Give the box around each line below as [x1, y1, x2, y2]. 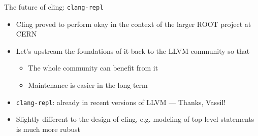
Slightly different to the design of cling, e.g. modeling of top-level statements [16, 114, 254, 124]
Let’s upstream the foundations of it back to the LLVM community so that [16, 45, 250, 56]
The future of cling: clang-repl [4, 2, 104, 12]
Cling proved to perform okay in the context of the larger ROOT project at [16, 18, 251, 29]
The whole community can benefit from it [28, 62, 158, 73]
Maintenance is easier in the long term [28, 80, 148, 90]
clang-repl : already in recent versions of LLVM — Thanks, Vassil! [16, 96, 226, 107]
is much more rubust [16, 123, 81, 134]
